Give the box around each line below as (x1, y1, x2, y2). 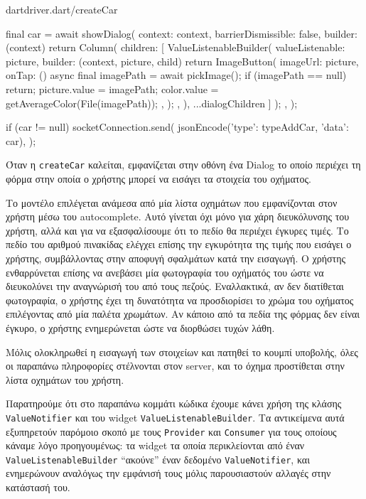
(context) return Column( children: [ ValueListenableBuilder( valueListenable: (6, 40, 345, 55)
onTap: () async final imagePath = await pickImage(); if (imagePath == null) (6, 68, 347, 82)
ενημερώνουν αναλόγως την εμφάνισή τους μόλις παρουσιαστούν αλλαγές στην (6, 466, 331, 481)
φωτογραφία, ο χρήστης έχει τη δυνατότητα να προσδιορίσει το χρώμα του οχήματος (6, 292, 354, 307)
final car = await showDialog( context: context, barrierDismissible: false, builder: (6, 26, 357, 41)
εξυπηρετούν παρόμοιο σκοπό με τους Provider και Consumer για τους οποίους (6, 424, 337, 439)
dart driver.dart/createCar (6, 2, 118, 16)
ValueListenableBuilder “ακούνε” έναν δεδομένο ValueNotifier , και (6, 451, 310, 466)
